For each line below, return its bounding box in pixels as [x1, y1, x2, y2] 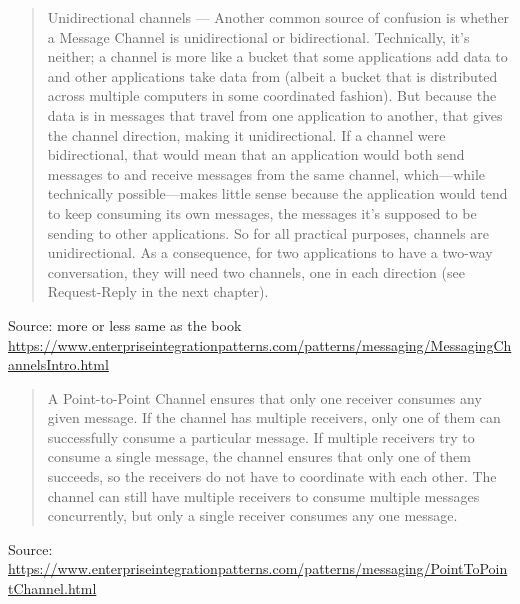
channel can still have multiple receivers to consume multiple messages [47, 485, 480, 506]
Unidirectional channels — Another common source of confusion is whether [47, 7, 510, 27]
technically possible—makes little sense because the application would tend [47, 183, 508, 204]
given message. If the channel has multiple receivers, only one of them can [47, 407, 501, 428]
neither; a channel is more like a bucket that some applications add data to [47, 46, 508, 67]
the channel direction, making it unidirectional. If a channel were [47, 124, 446, 145]
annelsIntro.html [8, 354, 109, 375]
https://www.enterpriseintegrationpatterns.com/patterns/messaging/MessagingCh [8, 334, 512, 355]
